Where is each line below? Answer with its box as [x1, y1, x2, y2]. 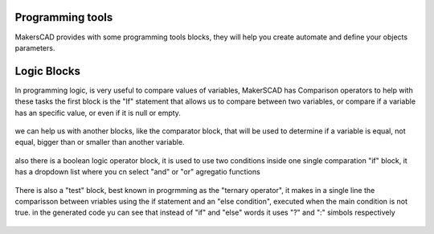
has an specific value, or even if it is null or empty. [14, 108, 181, 117]
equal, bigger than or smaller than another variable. [14, 138, 185, 147]
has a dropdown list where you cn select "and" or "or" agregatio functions [14, 167, 260, 177]
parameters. [14, 43, 55, 52]
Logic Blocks [14, 64, 80, 78]
